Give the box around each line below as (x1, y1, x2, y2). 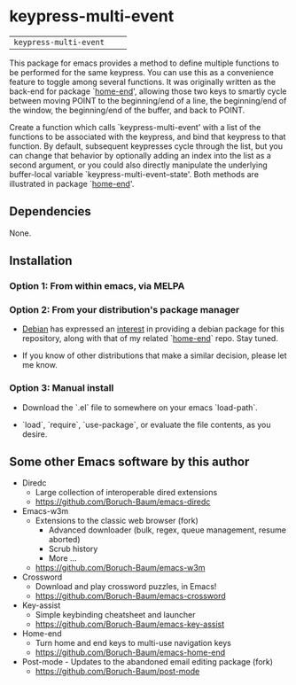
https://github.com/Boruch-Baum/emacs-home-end (35, 647, 226, 658)
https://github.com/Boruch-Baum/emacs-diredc (35, 496, 211, 507)
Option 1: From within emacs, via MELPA (9, 280, 185, 292)
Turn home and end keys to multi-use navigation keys (35, 638, 232, 649)
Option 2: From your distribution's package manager (9, 303, 240, 315)
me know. (21, 360, 58, 370)
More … (48, 553, 77, 564)
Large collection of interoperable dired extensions (35, 487, 218, 498)
